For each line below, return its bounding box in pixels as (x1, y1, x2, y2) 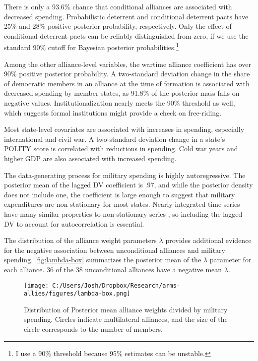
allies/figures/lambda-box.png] (24, 290, 130, 298)
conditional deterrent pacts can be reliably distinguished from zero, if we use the (4, 30, 249, 41)
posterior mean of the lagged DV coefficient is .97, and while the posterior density (4, 180, 253, 190)
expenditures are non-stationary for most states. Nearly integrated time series (4, 199, 240, 209)
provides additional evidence (165, 235, 252, 245)
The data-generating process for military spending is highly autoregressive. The (4, 170, 246, 180)
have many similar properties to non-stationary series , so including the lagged (4, 208, 243, 219)
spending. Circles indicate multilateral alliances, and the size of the (24, 314, 228, 324)
